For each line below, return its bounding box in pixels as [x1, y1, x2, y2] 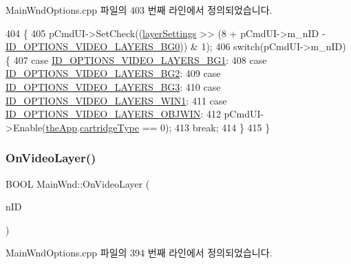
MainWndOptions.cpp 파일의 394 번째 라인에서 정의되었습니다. [6, 245, 273, 260]
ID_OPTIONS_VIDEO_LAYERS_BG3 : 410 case [6, 79, 221, 93]
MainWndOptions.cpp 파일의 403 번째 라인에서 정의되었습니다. [6, 3, 273, 16]
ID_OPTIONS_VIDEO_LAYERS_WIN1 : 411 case [6, 93, 227, 107]
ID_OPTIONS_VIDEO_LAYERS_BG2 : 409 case [6, 66, 221, 80]
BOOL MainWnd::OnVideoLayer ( [6, 176, 150, 190]
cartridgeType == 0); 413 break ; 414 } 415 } [79, 120, 270, 134]
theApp [45, 120, 78, 134]
